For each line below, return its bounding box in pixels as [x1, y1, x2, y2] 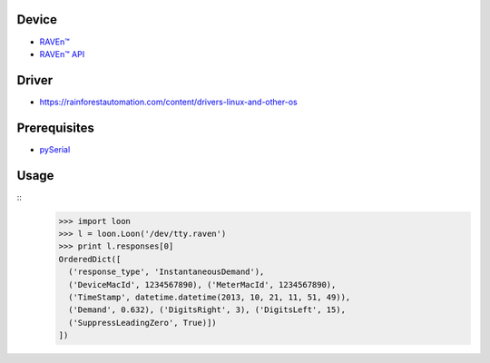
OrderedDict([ [58, 254, 122, 264]
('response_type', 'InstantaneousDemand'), [68, 267, 265, 277]
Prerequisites [16, 120, 94, 135]
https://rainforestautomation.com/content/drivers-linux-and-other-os [39, 96, 299, 107]
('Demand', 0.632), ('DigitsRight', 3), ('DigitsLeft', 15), [68, 305, 347, 315]
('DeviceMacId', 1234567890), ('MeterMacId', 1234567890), [68, 280, 337, 289]
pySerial [39, 143, 71, 154]
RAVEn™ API [39, 48, 85, 59]
